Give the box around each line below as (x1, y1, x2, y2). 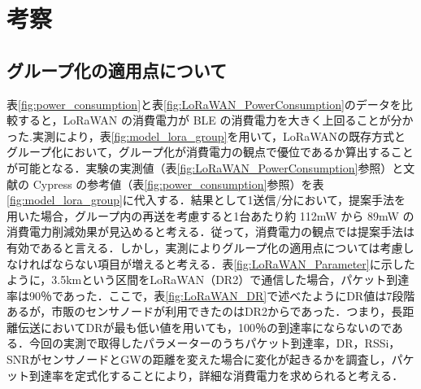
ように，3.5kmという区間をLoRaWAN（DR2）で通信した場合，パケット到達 (7, 271, 410, 288)
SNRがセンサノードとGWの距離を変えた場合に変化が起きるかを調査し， (7, 351, 392, 368)
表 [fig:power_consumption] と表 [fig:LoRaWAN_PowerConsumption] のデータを (7, 95, 401, 112)
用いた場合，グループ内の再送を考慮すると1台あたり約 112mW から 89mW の (7, 207, 414, 224)
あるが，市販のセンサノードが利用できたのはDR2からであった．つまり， (7, 303, 392, 320)
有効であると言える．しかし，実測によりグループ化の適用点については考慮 (7, 238, 403, 256)
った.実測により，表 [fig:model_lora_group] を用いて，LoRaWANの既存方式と (7, 127, 406, 144)
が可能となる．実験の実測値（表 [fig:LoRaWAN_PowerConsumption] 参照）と (7, 159, 404, 176)
